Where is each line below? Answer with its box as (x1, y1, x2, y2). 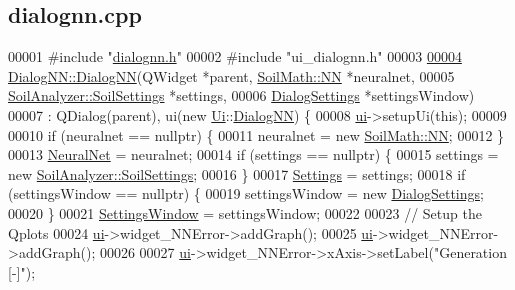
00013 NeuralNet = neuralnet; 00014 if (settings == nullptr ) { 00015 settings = (8, 144, 499, 165)
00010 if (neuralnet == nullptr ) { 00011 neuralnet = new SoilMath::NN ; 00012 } (8, 124, 505, 145)
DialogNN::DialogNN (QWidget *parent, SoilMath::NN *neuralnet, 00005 (8, 65, 455, 86)
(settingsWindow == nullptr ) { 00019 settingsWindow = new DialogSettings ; (8, 183, 484, 204)
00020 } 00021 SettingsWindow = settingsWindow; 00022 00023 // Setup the (8, 202, 482, 223)
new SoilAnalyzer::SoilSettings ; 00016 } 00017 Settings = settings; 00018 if (8, 163, 466, 184)
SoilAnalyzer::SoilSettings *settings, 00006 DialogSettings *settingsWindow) (8, 85, 475, 106)
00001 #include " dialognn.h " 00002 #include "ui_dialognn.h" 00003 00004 (8, 46, 462, 67)
